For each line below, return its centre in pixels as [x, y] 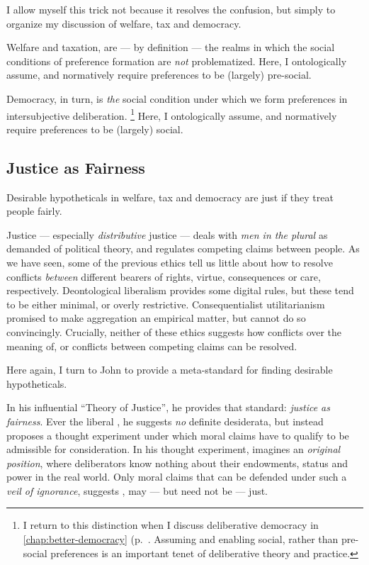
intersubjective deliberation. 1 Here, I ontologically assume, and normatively [172, 114]
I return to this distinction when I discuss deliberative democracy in [171, 525]
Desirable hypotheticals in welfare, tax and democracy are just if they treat [170, 197]
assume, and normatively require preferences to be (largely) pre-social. [159, 75]
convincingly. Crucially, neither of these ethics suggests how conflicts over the [174, 331]
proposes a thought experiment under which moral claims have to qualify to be [178, 435]
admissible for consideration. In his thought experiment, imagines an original [174, 449]
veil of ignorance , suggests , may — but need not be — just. [137, 490]
